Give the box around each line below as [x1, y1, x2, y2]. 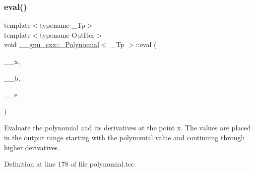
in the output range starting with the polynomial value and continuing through [4, 132, 245, 142]
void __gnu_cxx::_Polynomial [4, 39, 99, 50]
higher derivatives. [4, 142, 60, 152]
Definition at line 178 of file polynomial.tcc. [4, 159, 136, 169]
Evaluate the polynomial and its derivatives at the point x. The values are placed [4, 122, 251, 133]
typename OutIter [40, 29, 95, 40]
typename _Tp [40, 20, 85, 30]
